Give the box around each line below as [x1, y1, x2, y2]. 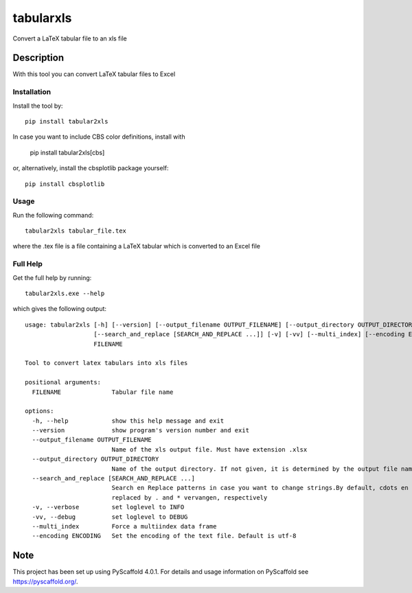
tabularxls [12, 10, 72, 25]
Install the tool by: [12, 102, 63, 110]
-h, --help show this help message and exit [32, 417, 225, 425]
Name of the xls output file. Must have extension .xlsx [111, 445, 308, 453]
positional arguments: [25, 378, 102, 386]
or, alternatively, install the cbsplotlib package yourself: [12, 164, 169, 172]
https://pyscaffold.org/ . [12, 577, 78, 585]
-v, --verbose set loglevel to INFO [32, 503, 185, 511]
